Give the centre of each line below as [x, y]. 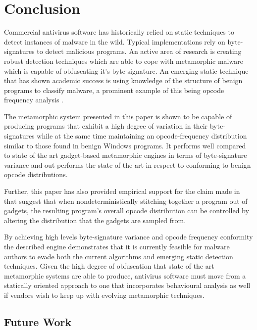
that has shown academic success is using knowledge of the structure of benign [123, 80]
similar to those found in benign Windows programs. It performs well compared [125, 145]
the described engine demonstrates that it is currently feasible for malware [117, 246]
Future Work [38, 321]
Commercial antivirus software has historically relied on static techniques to [119, 32]
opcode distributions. [36, 174]
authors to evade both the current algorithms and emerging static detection [119, 256]
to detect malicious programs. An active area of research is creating [139, 51]
